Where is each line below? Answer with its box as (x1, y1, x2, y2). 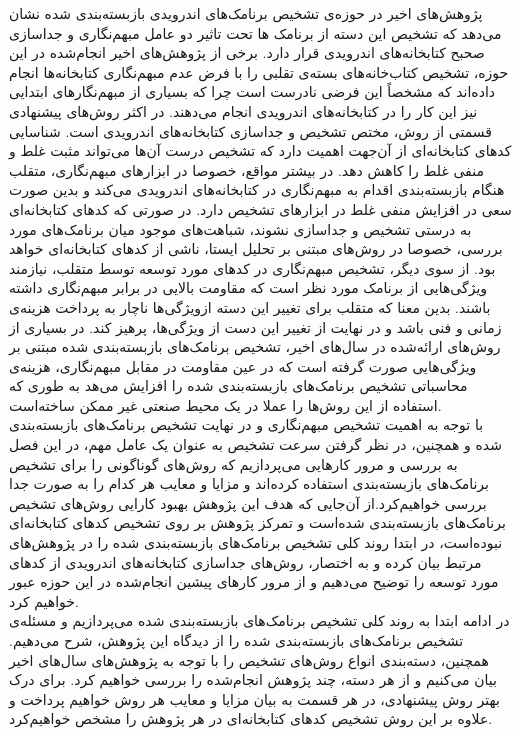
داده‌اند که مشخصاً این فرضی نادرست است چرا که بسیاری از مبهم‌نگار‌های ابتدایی (9, 81, 496, 102)
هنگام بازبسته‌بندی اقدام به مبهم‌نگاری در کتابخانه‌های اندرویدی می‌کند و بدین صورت (9, 179, 505, 200)
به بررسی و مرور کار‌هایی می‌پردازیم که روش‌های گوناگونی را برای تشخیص (9, 453, 458, 474)
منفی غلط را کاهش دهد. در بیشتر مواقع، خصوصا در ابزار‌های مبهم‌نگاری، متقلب (9, 159, 484, 180)
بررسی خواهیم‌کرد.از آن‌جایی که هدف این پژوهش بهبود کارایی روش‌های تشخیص (9, 492, 487, 513)
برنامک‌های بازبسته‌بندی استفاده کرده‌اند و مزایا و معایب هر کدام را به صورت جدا (9, 473, 489, 494)
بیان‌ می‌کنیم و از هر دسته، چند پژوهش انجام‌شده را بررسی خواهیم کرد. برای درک (9, 669, 497, 690)
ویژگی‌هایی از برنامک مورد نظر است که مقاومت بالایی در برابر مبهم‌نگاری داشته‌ (9, 277, 488, 298)
